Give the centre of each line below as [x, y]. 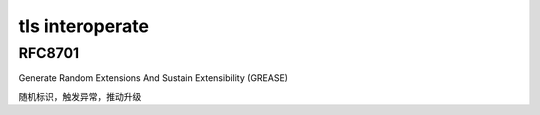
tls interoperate [84, 26]
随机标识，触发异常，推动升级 [80, 96]
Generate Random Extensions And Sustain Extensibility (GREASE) [153, 78]
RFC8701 [49, 53]
